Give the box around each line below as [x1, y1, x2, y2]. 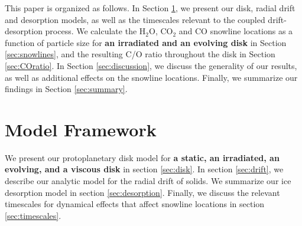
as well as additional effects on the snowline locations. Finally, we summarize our [5, 71, 298, 83]
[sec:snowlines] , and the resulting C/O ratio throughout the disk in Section [5, 48, 275, 60]
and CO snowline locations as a [178, 25, 293, 37]
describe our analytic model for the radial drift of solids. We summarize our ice [5, 175, 291, 187]
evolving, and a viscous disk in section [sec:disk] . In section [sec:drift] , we [5, 163, 284, 175]
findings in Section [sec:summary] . [5, 83, 128, 95]
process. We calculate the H [45, 25, 146, 37]
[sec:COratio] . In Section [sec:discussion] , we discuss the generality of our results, [5, 59, 297, 71]
